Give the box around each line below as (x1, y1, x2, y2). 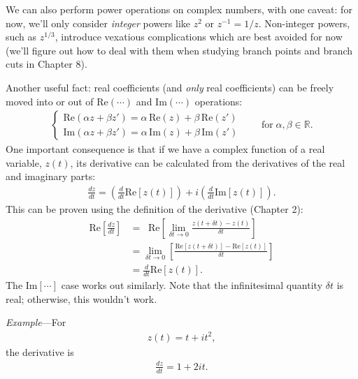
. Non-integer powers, (258, 15, 350, 30)
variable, (6, 155, 42, 170)
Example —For (6, 315, 66, 329)
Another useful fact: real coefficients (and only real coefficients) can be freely (6, 80, 334, 94)
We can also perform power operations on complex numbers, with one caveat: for (6, 2, 352, 16)
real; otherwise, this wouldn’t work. (6, 291, 157, 306)
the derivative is (6, 344, 74, 359)
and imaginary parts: (6, 169, 96, 184)
